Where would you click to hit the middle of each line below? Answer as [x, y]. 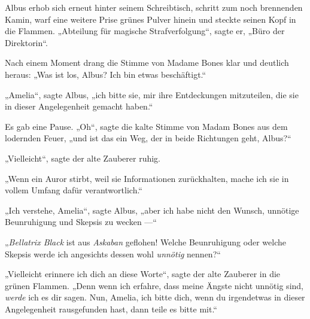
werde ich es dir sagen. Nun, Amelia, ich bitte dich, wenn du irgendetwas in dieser [155, 297]
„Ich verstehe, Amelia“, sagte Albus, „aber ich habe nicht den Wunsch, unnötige [152, 210]
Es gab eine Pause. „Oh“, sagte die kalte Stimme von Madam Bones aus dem [146, 126]
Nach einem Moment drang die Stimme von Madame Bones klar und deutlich [147, 63]
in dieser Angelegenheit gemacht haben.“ [79, 106]
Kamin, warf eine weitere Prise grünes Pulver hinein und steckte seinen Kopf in [151, 19]
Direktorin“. [26, 42]
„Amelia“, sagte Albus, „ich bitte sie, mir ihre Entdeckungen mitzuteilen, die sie [152, 94]
